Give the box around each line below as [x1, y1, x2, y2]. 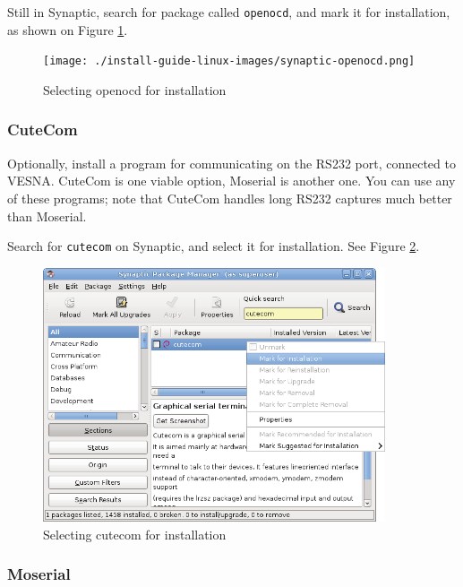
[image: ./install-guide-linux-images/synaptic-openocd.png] [43, 55, 416, 68]
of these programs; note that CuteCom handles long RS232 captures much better [7, 188, 452, 207]
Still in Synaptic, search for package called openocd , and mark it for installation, [7, 3, 450, 21]
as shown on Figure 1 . [7, 20, 128, 39]
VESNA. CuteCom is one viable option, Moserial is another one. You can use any [7, 171, 456, 190]
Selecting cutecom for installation [43, 524, 227, 543]
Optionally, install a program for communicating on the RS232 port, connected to [7, 153, 456, 172]
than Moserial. [7, 206, 87, 225]
